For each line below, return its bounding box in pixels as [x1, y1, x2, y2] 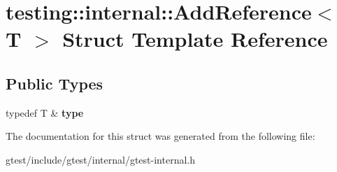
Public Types [6, 72, 103, 94]
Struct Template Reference [62, 24, 328, 53]
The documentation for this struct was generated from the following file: [6, 129, 315, 143]
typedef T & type [6, 105, 84, 120]
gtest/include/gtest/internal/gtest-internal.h [6, 152, 195, 166]
